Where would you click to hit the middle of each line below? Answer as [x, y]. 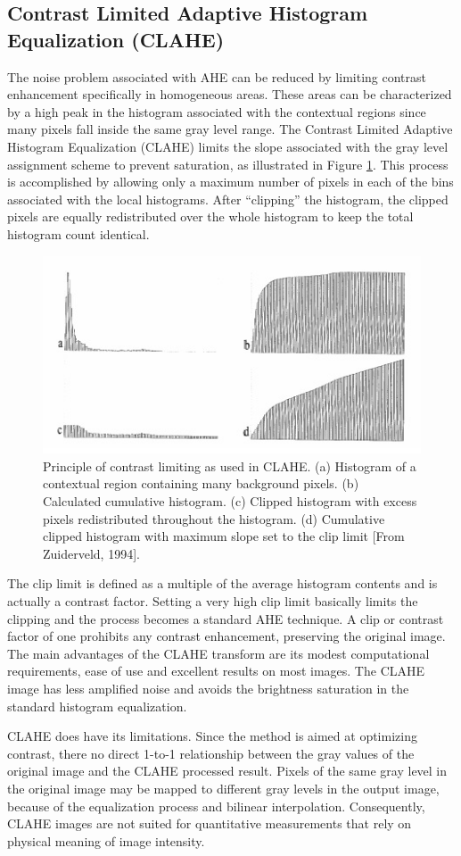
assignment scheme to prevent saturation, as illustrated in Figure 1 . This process [228, 164]
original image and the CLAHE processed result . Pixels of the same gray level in [227, 771]
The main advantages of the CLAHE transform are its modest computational [218, 653]
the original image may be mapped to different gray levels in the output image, [223, 788]
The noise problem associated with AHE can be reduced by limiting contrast [217, 76]
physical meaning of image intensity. [106, 840]
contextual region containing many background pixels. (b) [201, 483]
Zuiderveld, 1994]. [91, 553]
